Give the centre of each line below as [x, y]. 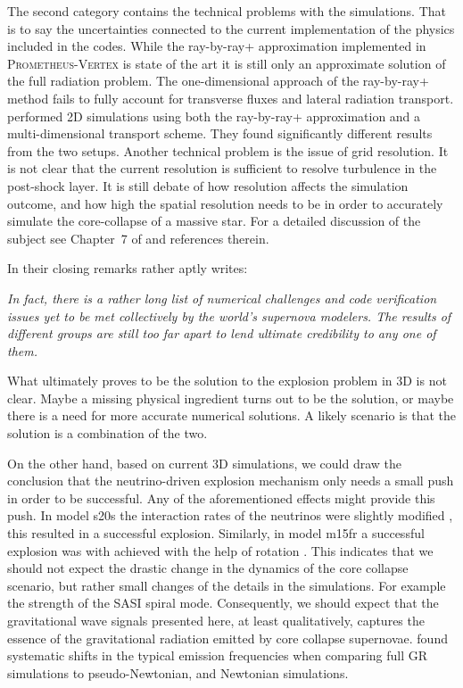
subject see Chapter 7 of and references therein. [138, 238]
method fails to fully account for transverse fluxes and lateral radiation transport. [231, 98]
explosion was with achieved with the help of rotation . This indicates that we [220, 550]
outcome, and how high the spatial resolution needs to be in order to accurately [225, 203]
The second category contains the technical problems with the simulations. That [227, 11]
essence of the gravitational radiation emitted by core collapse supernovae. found [227, 638]
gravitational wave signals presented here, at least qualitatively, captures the [216, 620]
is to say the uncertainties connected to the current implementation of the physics [231, 28]
